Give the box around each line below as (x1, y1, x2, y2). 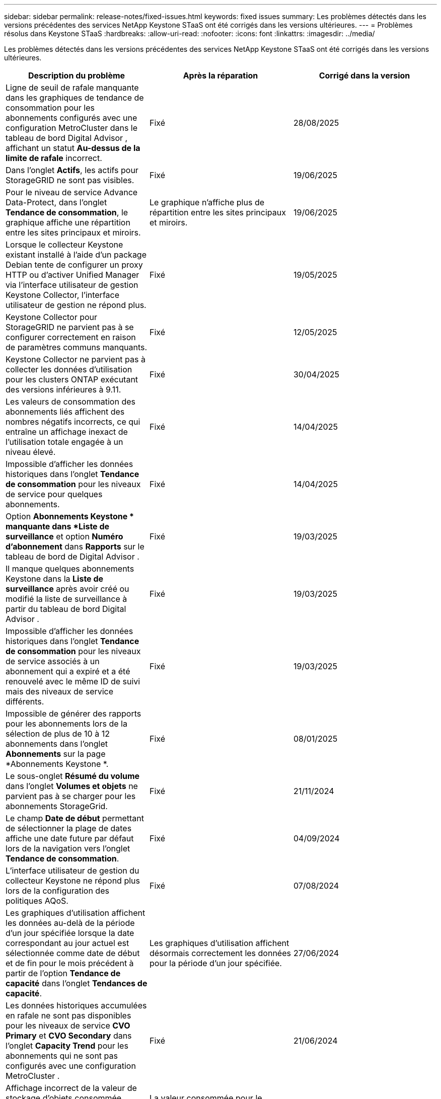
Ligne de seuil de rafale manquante (6, 83, 139, 93)
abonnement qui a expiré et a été (6, 666, 130, 676)
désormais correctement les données (149, 948, 291, 958)
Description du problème (28, 70, 125, 81)
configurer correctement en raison (6, 332, 136, 342)
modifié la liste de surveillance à (6, 594, 127, 604)
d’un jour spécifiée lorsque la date (6, 928, 134, 938)
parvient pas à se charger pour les (6, 791, 136, 801)
